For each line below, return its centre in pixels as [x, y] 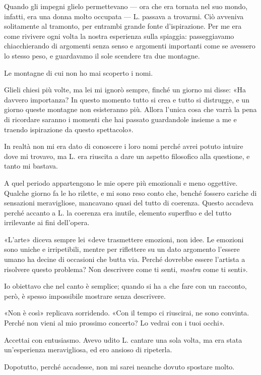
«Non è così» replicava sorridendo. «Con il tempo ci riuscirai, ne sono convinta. [127, 313]
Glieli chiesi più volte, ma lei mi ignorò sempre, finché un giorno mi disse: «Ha [125, 90]
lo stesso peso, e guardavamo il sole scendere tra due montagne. [102, 55]
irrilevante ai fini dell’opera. [47, 222]
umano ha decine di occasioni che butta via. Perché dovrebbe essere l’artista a [125, 259]
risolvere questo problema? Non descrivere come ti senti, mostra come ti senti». [126, 269]
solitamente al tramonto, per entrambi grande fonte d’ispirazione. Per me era [123, 26]
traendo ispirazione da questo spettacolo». [69, 129]
